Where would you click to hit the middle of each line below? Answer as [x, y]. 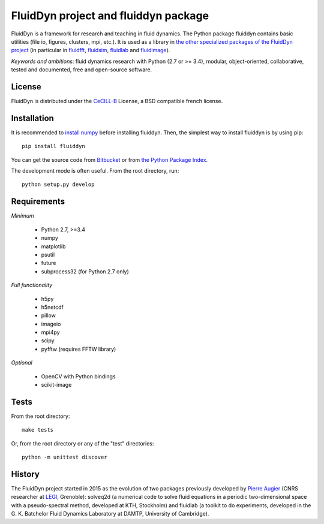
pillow [49, 315]
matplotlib [53, 246]
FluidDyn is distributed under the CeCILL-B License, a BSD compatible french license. [117, 101]
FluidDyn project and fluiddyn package [110, 16]
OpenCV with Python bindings [79, 376]
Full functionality [32, 285]
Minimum [22, 216]
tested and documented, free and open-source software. [82, 70]
